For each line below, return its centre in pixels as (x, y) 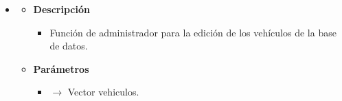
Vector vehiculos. (103, 92)
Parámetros (61, 68)
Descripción (61, 9)
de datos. (69, 46)
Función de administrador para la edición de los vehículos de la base (193, 32)
